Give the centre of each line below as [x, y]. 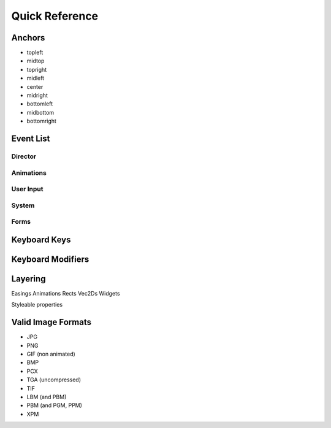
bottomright [41, 121]
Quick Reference [55, 16]
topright [37, 69]
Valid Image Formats [51, 322]
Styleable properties [37, 305]
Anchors [28, 38]
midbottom [40, 112]
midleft [36, 78]
